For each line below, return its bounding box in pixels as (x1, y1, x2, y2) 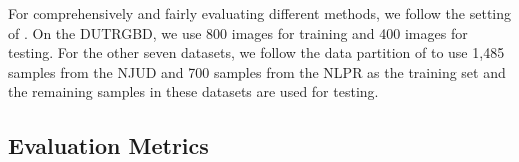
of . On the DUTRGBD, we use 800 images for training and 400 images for (8, 22, 468, 43)
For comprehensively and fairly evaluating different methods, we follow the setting (8, 3, 512, 23)
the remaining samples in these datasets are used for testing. (8, 81, 379, 102)
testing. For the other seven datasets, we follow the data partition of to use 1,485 (8, 42, 505, 63)
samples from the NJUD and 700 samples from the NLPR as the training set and (8, 61, 506, 82)
